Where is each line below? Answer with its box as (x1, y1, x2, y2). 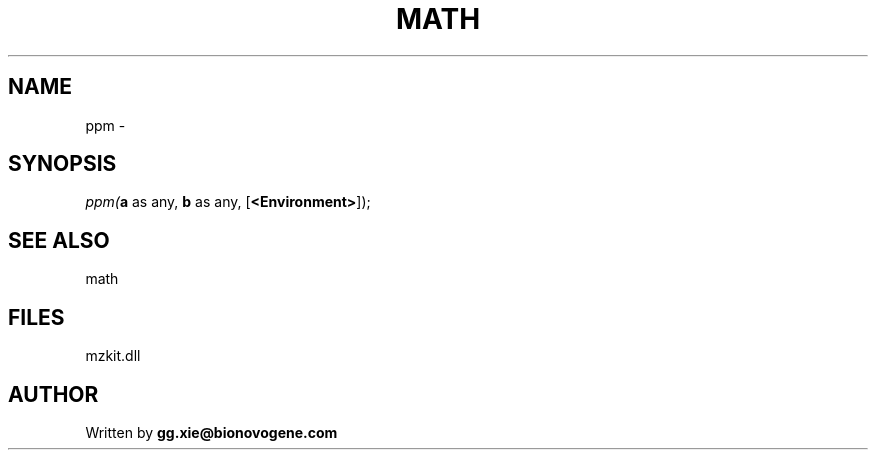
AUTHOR (8, 381, 99, 407)
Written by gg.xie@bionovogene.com (85, 423, 338, 441)
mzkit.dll (85, 347, 141, 365)
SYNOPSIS (8, 151, 117, 177)
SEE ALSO (8, 227, 110, 253)
